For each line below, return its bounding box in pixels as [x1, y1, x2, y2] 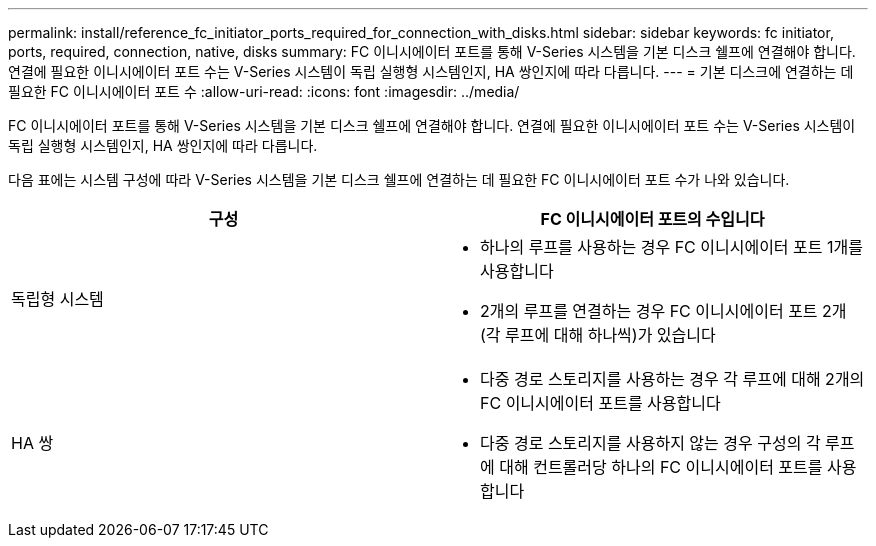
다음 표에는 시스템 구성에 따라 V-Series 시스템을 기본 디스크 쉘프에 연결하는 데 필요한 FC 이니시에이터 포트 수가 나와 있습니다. [8, 171, 790, 188]
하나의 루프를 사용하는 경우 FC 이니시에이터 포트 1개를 [480, 237, 863, 257]
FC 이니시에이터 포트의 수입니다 [540, 209, 765, 229]
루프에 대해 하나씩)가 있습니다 [505, 325, 716, 345]
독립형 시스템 [11, 289, 104, 309]
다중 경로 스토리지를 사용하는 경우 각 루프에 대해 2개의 [480, 369, 865, 389]
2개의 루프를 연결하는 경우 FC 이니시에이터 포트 [480, 301, 818, 321]
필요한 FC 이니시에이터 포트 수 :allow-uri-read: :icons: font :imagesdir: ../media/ [8, 83, 520, 100]
